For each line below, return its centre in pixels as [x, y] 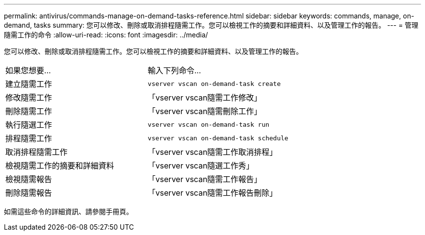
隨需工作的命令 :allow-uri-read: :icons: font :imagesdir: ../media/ [106, 35]
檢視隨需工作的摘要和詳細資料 [60, 166]
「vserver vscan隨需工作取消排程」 [212, 152]
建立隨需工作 [29, 84]
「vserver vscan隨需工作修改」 [205, 98]
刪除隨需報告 [29, 193]
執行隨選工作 [29, 125]
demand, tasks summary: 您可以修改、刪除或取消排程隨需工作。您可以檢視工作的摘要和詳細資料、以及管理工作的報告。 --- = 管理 [211, 25]
